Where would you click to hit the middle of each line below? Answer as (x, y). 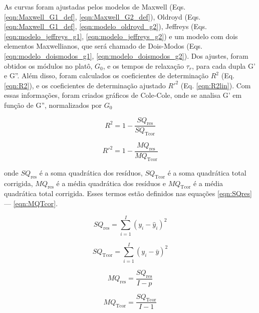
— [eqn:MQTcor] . (31, 203)
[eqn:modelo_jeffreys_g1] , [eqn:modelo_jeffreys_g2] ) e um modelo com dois (121, 36)
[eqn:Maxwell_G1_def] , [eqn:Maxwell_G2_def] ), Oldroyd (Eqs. (102, 16)
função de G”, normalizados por (53, 105)
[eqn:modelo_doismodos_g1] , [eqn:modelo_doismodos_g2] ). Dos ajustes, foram (126, 55)
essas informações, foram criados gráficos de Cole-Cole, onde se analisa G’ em (123, 95)
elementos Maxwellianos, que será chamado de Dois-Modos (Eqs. (103, 46)
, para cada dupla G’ (223, 65)
